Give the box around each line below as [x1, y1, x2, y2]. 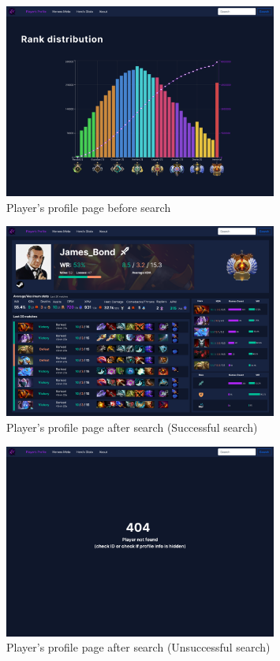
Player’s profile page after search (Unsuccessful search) [6, 639, 271, 655]
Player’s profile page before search [6, 199, 171, 215]
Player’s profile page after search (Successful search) [6, 419, 258, 436]
